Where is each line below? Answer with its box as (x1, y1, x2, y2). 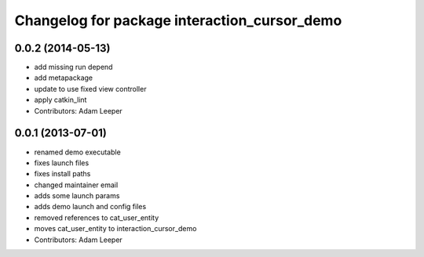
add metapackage (34, 73, 93, 82)
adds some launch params (34, 191, 120, 201)
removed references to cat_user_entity (34, 212, 159, 223)
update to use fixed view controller (34, 84, 147, 93)
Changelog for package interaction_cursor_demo (14, 12, 342, 29)
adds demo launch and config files (34, 202, 147, 212)
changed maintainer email (34, 180, 119, 190)
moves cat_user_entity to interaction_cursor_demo (34, 224, 197, 233)
